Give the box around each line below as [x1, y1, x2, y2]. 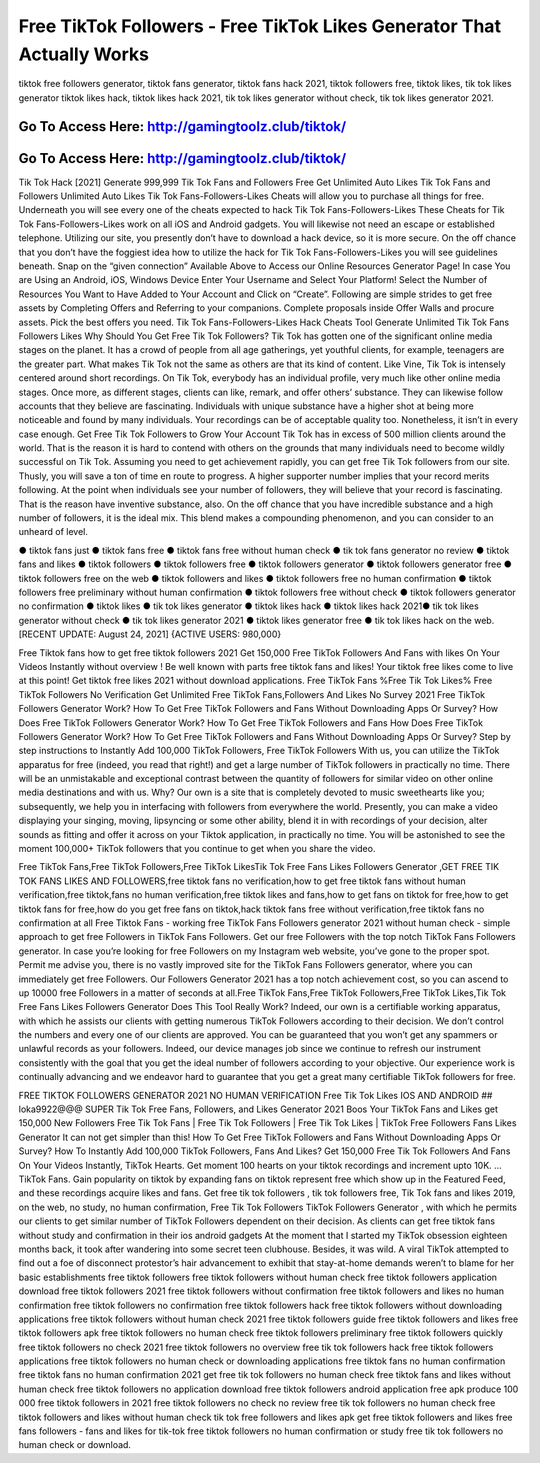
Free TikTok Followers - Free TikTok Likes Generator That [18, 15, 502, 37]
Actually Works [18, 43, 150, 65]
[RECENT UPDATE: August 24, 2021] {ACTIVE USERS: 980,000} [18, 628, 282, 640]
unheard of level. [18, 526, 89, 538]
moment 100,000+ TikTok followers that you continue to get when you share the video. [18, 843, 376, 855]
